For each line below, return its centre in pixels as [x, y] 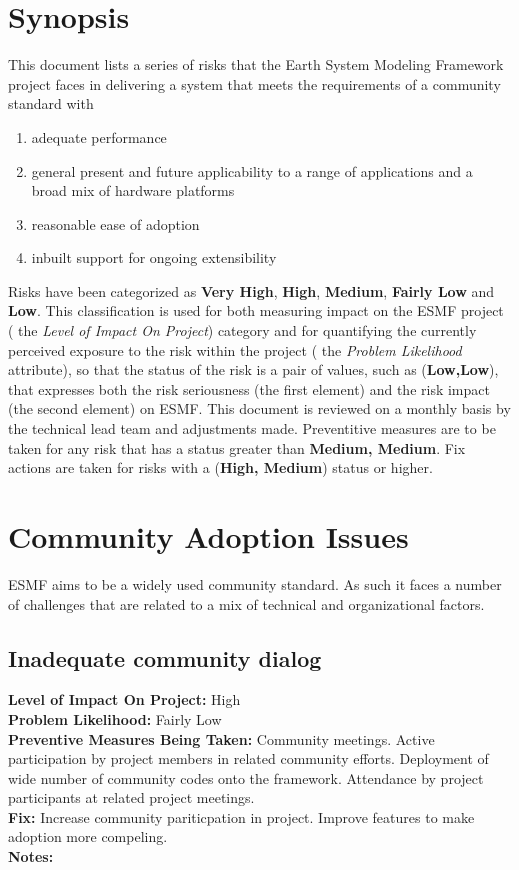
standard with [51, 103]
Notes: [31, 856]
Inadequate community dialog [165, 657]
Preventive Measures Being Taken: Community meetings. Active [221, 738]
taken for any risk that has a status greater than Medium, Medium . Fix [237, 447]
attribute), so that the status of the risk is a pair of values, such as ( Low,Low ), [253, 369]
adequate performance [99, 136]
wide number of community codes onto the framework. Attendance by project [246, 777]
